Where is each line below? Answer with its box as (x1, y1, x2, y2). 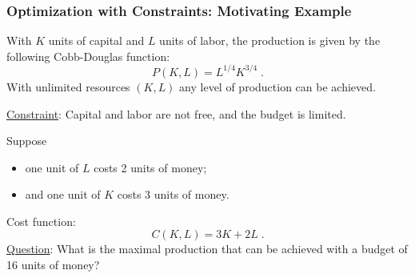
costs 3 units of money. (117, 186, 229, 203)
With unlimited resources (6, 78, 130, 95)
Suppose (6, 132, 47, 149)
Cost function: (6, 212, 76, 229)
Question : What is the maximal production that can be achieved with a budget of (6, 240, 408, 257)
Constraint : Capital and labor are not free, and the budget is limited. (6, 105, 346, 122)
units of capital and (48, 32, 145, 49)
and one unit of (25, 186, 101, 203)
